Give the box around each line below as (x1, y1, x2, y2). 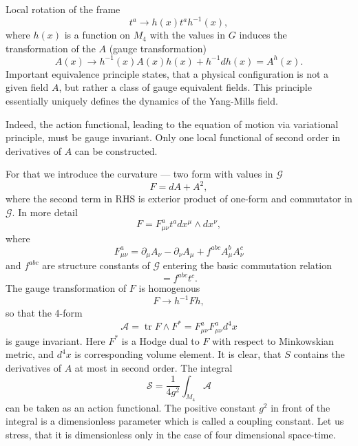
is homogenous (138, 281, 200, 295)
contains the (293, 347, 345, 361)
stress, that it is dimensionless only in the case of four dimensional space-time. (6, 427, 336, 442)
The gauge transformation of (6, 281, 127, 295)
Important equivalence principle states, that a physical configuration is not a (6, 66, 329, 81)
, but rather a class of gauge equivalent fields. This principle (59, 80, 312, 94)
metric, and (6, 347, 54, 361)
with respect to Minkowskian (212, 333, 334, 348)
